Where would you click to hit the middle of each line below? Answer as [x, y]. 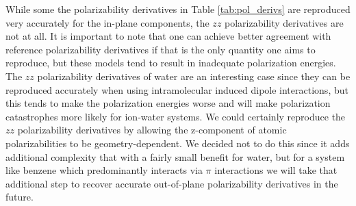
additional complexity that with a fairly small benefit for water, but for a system [175, 156]
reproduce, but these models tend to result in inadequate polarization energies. [171, 63]
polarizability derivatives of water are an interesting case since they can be [194, 76]
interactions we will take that [276, 170]
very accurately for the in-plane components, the [107, 22]
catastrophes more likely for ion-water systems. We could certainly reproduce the [176, 116]
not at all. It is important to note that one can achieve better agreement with [168, 36]
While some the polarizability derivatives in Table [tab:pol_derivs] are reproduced [178, 9]
